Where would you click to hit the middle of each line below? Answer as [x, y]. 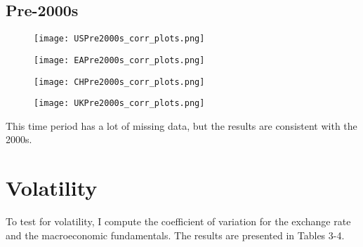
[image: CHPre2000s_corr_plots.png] [119, 82]
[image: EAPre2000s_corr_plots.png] [119, 60]
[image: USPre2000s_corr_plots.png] [119, 39]
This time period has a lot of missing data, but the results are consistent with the [181, 125]
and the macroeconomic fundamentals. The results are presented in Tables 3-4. [175, 235]
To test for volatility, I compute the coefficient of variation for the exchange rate [178, 221]
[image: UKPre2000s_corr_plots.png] [119, 104]
